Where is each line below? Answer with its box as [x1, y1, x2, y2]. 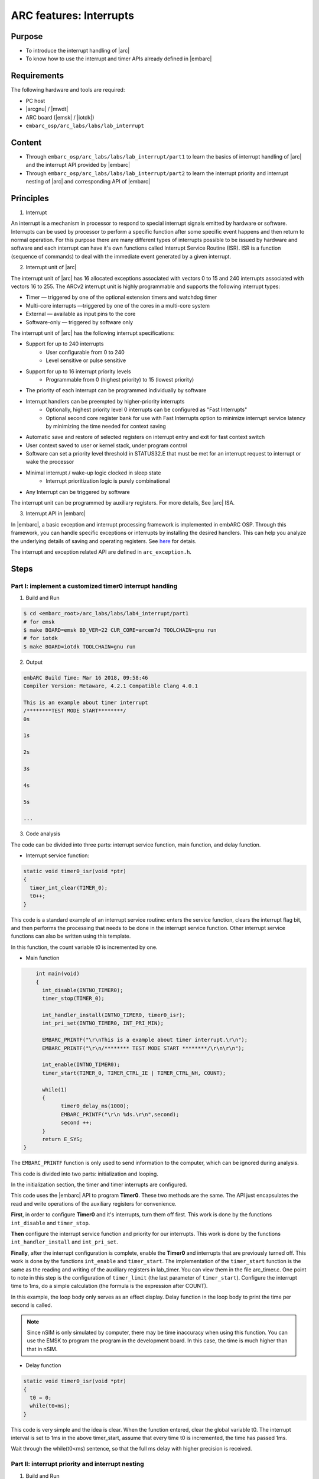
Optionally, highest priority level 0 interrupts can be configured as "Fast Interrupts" [45, 406, 248, 414]
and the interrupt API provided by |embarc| [25, 162, 130, 169]
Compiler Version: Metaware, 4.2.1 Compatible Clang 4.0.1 [23, 683, 198, 689]
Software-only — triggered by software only [25, 318, 133, 325]
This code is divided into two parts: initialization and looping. [11, 1170, 159, 1177]
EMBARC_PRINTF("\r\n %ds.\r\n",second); [60, 1111, 180, 1118]
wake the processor [25, 458, 74, 466]
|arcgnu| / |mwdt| [25, 105, 69, 112]
